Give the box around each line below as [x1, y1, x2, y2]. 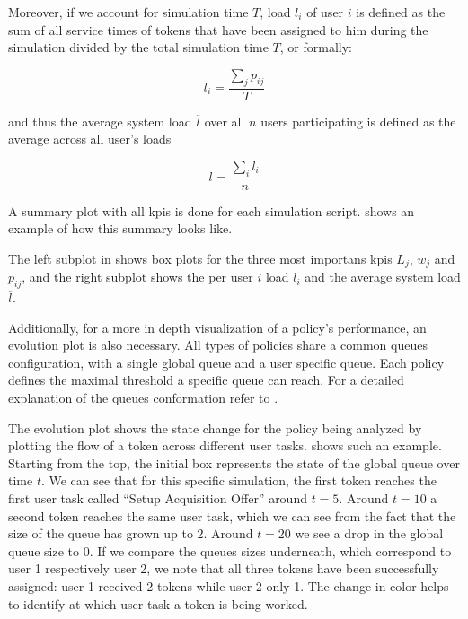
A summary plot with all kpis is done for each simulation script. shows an [8, 201, 415, 220]
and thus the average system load [8, 111, 192, 130]
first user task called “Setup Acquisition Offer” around [8, 489, 307, 507]
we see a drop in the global [295, 524, 444, 543]
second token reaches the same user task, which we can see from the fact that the [8, 506, 456, 525]
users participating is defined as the [260, 111, 456, 130]
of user [306, 3, 344, 21]
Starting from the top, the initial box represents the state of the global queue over [8, 453, 460, 472]
